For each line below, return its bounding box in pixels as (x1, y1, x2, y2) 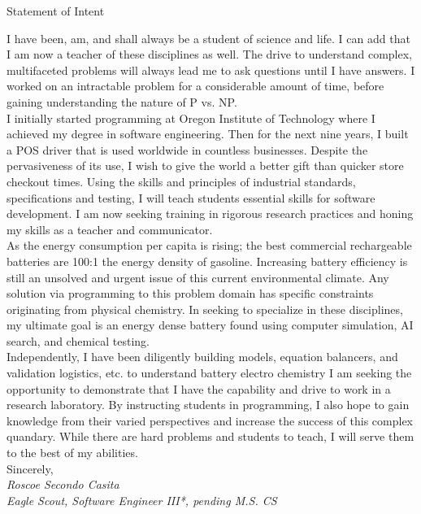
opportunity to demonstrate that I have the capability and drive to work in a (7, 380, 391, 397)
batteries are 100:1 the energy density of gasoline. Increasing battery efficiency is (7, 252, 408, 269)
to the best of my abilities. (7, 444, 138, 461)
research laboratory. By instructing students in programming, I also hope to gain (7, 396, 410, 413)
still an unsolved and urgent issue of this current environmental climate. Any (7, 268, 389, 285)
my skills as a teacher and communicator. (7, 220, 213, 237)
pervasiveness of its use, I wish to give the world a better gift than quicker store (7, 157, 404, 174)
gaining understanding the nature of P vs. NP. (7, 93, 237, 110)
